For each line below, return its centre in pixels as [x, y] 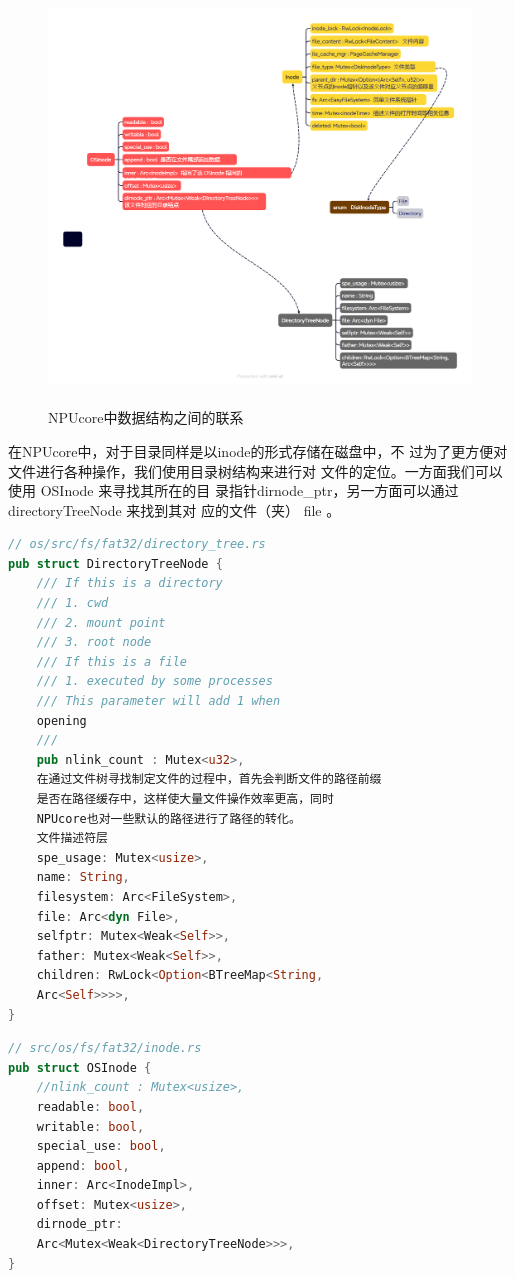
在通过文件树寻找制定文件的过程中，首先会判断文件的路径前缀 [209, 779]
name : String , [83, 877]
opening [61, 720]
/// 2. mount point [101, 622]
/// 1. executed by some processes [154, 681]
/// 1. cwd [72, 603]
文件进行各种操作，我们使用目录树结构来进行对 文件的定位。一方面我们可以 [255, 470]
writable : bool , [90, 1126]
